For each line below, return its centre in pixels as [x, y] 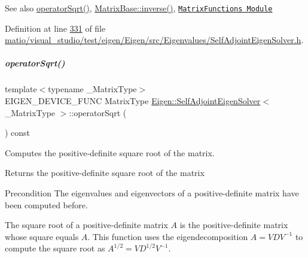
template [21, 89]
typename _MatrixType [92, 89]
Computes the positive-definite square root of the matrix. [110, 152]
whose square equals [42, 236]
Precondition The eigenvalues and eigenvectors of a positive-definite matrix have [152, 192]
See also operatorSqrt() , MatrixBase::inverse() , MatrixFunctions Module [139, 8]
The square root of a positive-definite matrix [86, 225]
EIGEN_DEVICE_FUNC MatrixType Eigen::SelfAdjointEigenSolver [133, 101]
